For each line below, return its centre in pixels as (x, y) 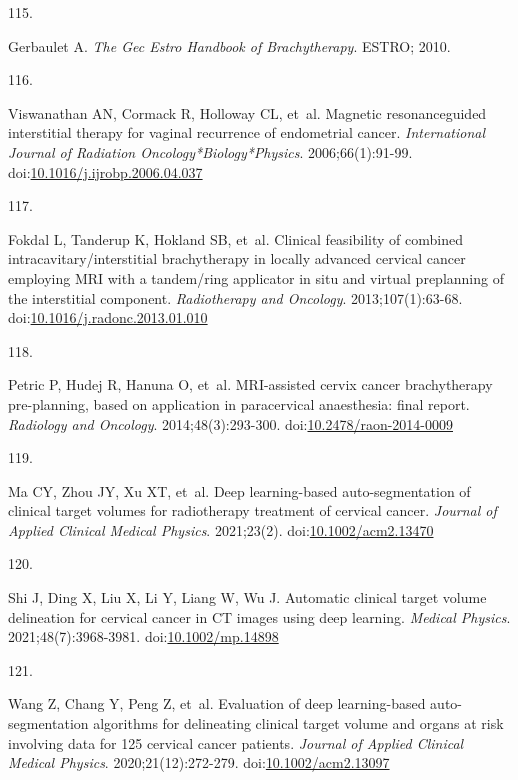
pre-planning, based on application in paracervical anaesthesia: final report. (239, 403)
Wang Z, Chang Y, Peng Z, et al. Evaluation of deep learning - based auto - (235, 703)
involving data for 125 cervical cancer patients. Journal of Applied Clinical (236, 742)
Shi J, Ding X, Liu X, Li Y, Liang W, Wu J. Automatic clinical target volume (247, 597)
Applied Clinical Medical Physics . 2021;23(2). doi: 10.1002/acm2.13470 (221, 529)
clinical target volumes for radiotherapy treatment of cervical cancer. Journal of (252, 510)
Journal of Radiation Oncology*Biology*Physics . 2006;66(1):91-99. (210, 151)
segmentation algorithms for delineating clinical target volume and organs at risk (256, 723)
